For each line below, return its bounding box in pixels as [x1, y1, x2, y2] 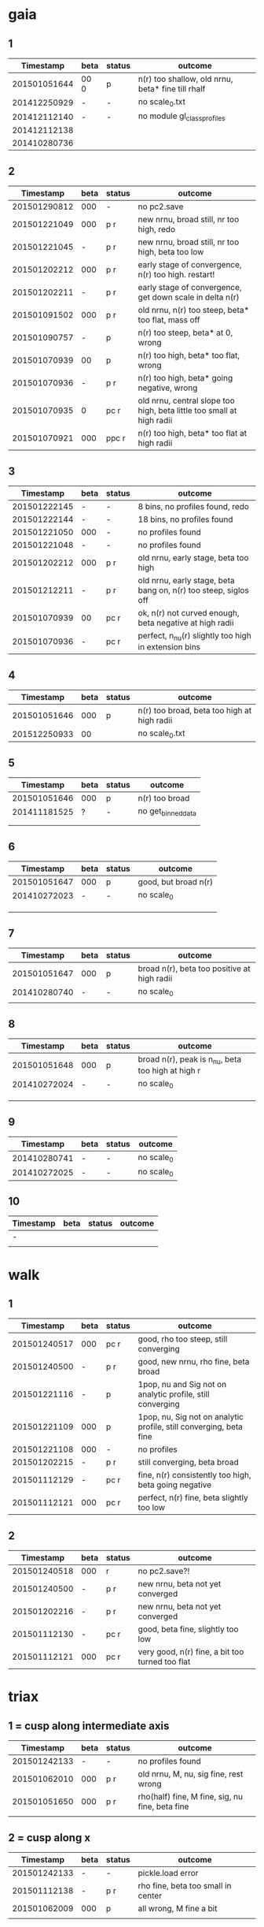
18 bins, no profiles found [137, 514, 233, 525]
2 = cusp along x [8, 1831, 91, 1844]
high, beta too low [137, 247, 204, 258]
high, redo [137, 224, 175, 235]
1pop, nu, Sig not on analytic [137, 1412, 244, 1423]
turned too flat [137, 1657, 191, 1668]
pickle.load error [137, 1868, 199, 1878]
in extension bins [137, 642, 201, 653]
